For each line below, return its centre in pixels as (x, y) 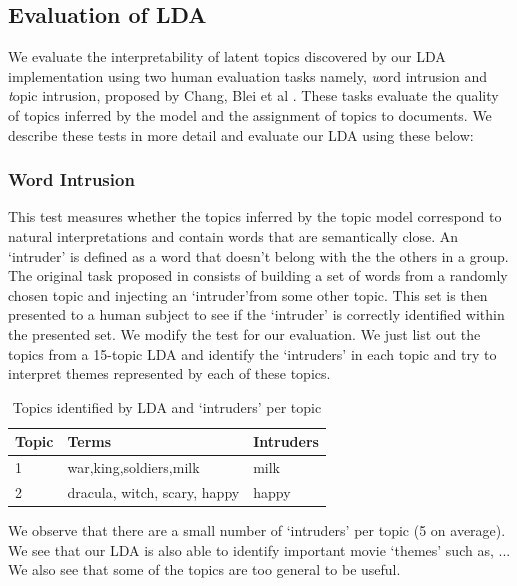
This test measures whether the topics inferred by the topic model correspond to (255, 216)
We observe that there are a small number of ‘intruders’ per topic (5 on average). (257, 530)
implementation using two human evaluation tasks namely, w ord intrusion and (248, 75)
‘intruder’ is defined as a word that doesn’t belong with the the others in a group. (258, 255)
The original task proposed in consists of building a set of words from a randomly (258, 275)
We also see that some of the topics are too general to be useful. (204, 569)
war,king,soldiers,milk (133, 467)
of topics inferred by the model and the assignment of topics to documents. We (250, 114)
